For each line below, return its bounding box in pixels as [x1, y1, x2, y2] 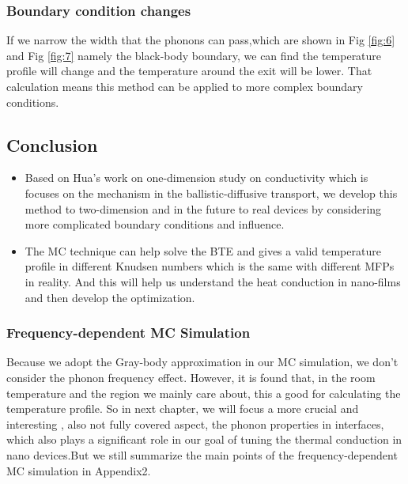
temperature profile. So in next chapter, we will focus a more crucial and [6, 400, 359, 417]
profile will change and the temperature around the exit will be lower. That [6, 62, 372, 79]
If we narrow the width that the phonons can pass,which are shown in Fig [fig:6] [6, 32, 395, 48]
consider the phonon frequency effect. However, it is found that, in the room [6, 369, 376, 385]
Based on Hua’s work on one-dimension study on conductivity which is [25, 169, 368, 186]
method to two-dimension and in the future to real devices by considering [25, 200, 382, 217]
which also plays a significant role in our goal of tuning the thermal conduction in [6, 431, 402, 448]
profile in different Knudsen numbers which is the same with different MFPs [25, 258, 395, 274]
